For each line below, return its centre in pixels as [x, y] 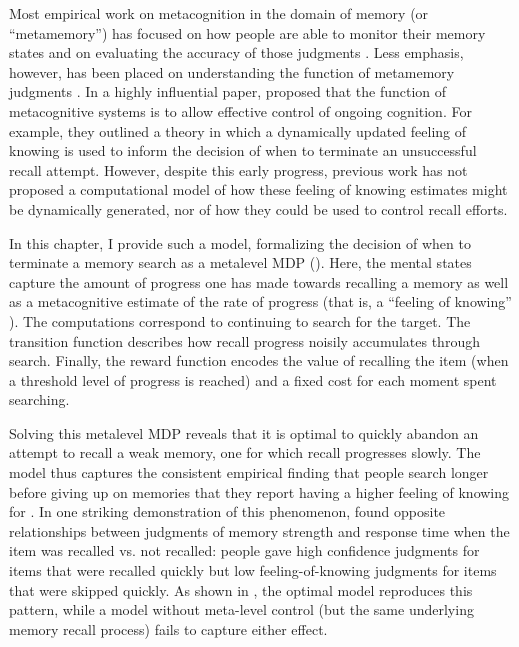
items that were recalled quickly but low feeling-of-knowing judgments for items [253, 570]
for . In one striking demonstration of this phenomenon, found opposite [227, 511]
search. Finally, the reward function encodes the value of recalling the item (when [259, 360]
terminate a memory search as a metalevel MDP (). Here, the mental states [240, 262]
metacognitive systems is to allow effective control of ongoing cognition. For [240, 110]
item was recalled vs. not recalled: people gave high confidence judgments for [244, 550]
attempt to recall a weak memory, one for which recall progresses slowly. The [245, 452]
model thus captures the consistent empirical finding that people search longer [249, 472]
